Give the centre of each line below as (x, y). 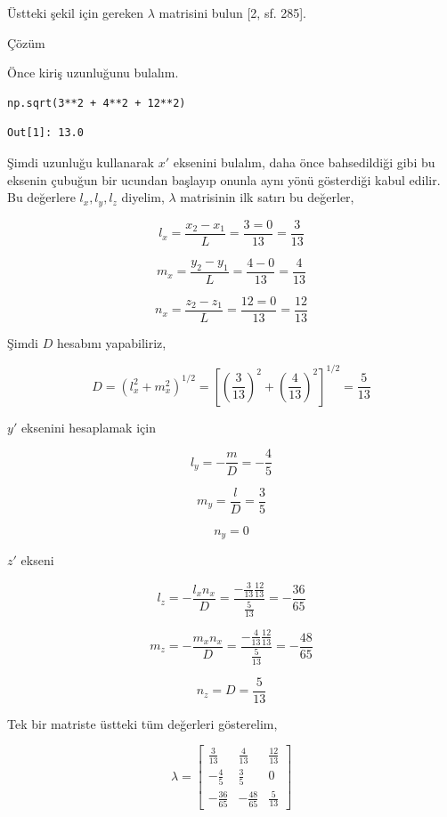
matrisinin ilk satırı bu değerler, (267, 197)
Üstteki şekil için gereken (76, 12)
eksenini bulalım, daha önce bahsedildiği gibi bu (304, 162)
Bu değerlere (41, 197)
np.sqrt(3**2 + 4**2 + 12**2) (97, 103)
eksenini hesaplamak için (88, 427)
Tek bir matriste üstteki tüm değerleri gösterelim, (142, 723)
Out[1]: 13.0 (45, 133)
